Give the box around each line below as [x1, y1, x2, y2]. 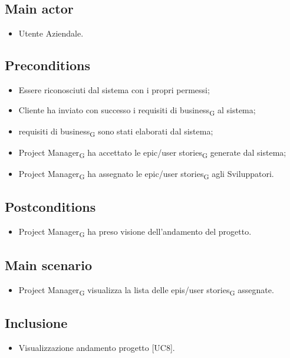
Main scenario [5, 255, 93, 274]
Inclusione [5, 314, 68, 332]
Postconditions [5, 198, 96, 216]
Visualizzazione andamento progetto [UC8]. [18, 341, 175, 353]
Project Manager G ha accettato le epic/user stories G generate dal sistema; [18, 146, 286, 160]
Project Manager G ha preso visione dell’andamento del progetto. [18, 225, 252, 239]
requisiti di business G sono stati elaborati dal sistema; [18, 124, 213, 139]
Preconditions [5, 56, 90, 74]
